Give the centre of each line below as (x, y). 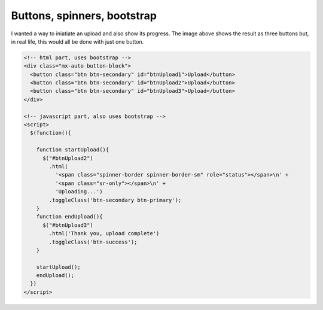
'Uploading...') (79, 192)
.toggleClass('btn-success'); (93, 242)
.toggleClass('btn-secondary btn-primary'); (115, 200)
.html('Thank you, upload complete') (104, 234)
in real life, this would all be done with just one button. (77, 41)
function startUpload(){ (73, 150)
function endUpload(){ (69, 217)
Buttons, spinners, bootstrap (84, 16)
